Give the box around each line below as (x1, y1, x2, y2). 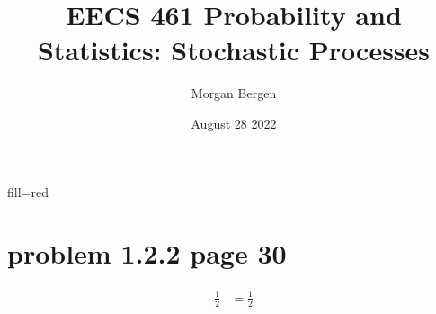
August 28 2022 (191, 113, 277, 132)
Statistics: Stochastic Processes (37, 31, 431, 68)
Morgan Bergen (191, 84, 277, 103)
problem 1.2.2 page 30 (7, 235, 287, 272)
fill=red (7, 182, 49, 201)
